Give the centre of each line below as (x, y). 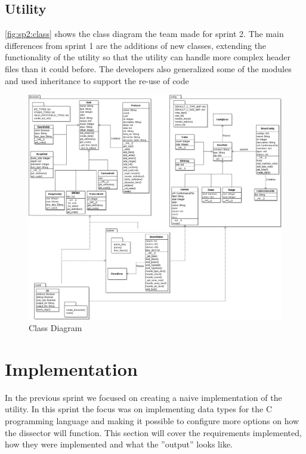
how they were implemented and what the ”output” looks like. (119, 444)
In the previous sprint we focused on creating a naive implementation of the (143, 397)
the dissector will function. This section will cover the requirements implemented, (153, 432)
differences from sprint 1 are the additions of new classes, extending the (136, 45)
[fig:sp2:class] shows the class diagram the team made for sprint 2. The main (144, 34)
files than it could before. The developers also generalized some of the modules (148, 68)
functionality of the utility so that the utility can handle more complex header (148, 57)
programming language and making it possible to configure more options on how (152, 421)
